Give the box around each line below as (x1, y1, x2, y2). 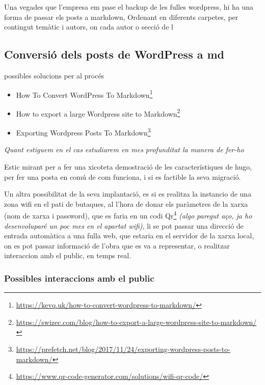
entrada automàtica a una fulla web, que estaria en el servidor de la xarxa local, (4, 230, 254, 241)
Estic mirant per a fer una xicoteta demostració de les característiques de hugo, (4, 161, 252, 172)
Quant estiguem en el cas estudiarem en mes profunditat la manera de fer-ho (4, 144, 244, 155)
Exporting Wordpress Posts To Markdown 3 (16, 126, 151, 137)
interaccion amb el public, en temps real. (4, 250, 131, 261)
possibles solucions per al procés (4, 70, 104, 80)
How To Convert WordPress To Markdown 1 (16, 88, 153, 100)
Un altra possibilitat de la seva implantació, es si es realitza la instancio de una (4, 188, 252, 199)
